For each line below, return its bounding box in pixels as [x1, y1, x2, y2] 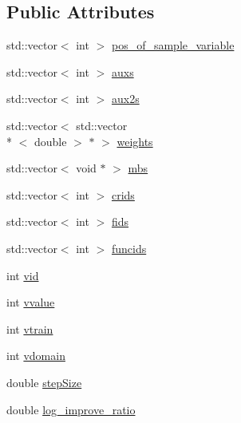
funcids [111, 239, 147, 256]
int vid [6, 267, 39, 283]
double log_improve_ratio [6, 401, 136, 417]
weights [117, 132, 153, 149]
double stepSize [6, 374, 82, 390]
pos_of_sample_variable [111, 37, 235, 53]
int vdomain [6, 347, 65, 364]
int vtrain [6, 320, 53, 337]
